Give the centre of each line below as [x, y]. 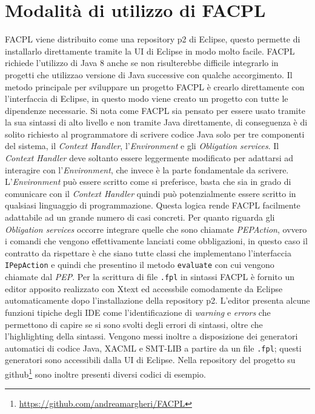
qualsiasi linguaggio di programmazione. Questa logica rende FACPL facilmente [153, 205]
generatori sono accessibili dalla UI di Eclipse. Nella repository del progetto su [150, 360]
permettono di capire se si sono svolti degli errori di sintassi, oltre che [134, 324]
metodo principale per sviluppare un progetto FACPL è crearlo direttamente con [155, 86]
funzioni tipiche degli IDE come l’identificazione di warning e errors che [138, 312]
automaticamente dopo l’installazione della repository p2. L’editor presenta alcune [157, 300]
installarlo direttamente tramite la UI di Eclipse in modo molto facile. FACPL [150, 51]
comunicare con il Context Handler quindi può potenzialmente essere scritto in [151, 193]
